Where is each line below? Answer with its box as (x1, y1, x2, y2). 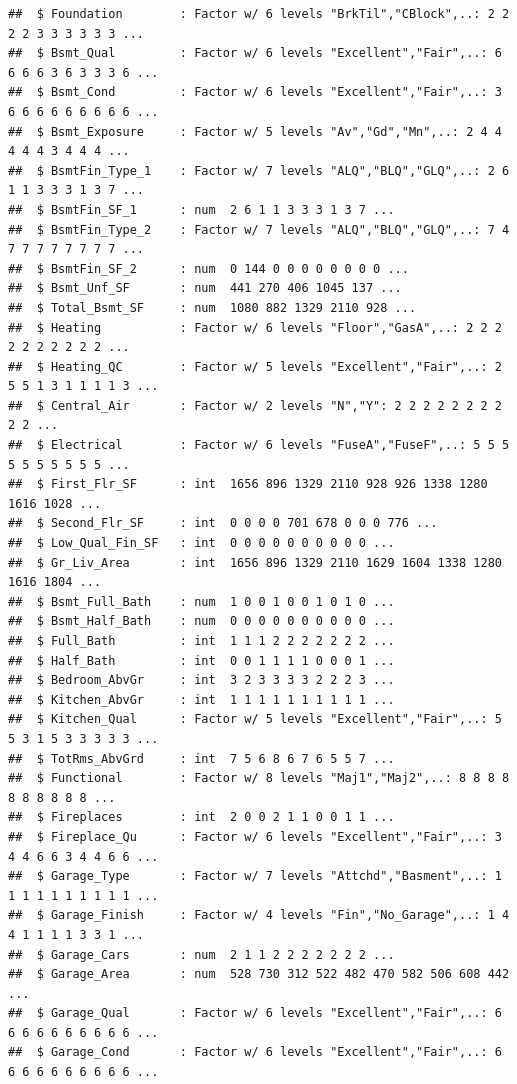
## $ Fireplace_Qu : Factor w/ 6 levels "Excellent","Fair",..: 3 (8, 829, 502, 844)
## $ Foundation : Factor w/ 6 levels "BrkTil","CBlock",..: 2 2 (8, 7, 510, 21)
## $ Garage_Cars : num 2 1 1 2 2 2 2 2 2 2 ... (8, 947, 395, 962)
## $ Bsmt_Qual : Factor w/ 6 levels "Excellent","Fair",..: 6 (8, 46, 502, 61)
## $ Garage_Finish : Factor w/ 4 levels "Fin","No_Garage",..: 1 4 (8, 908, 510, 923)
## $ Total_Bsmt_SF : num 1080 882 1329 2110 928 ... (8, 300, 417, 315)
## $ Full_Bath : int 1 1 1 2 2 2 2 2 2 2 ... (8, 634, 395, 648)
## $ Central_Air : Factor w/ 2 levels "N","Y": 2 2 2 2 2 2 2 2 (8, 398, 502, 413)
